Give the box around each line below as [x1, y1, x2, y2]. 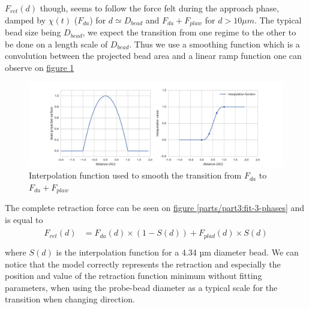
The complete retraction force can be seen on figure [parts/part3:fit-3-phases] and [5, 201, 305, 214]
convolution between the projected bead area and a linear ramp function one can [5, 49, 302, 62]
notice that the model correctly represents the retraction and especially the [5, 257, 281, 270]
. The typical [254, 13, 302, 26]
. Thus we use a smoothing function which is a [129, 37, 300, 50]
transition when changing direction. [5, 293, 135, 305]
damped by [5, 13, 46, 26]
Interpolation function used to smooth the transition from [29, 169, 242, 182]
